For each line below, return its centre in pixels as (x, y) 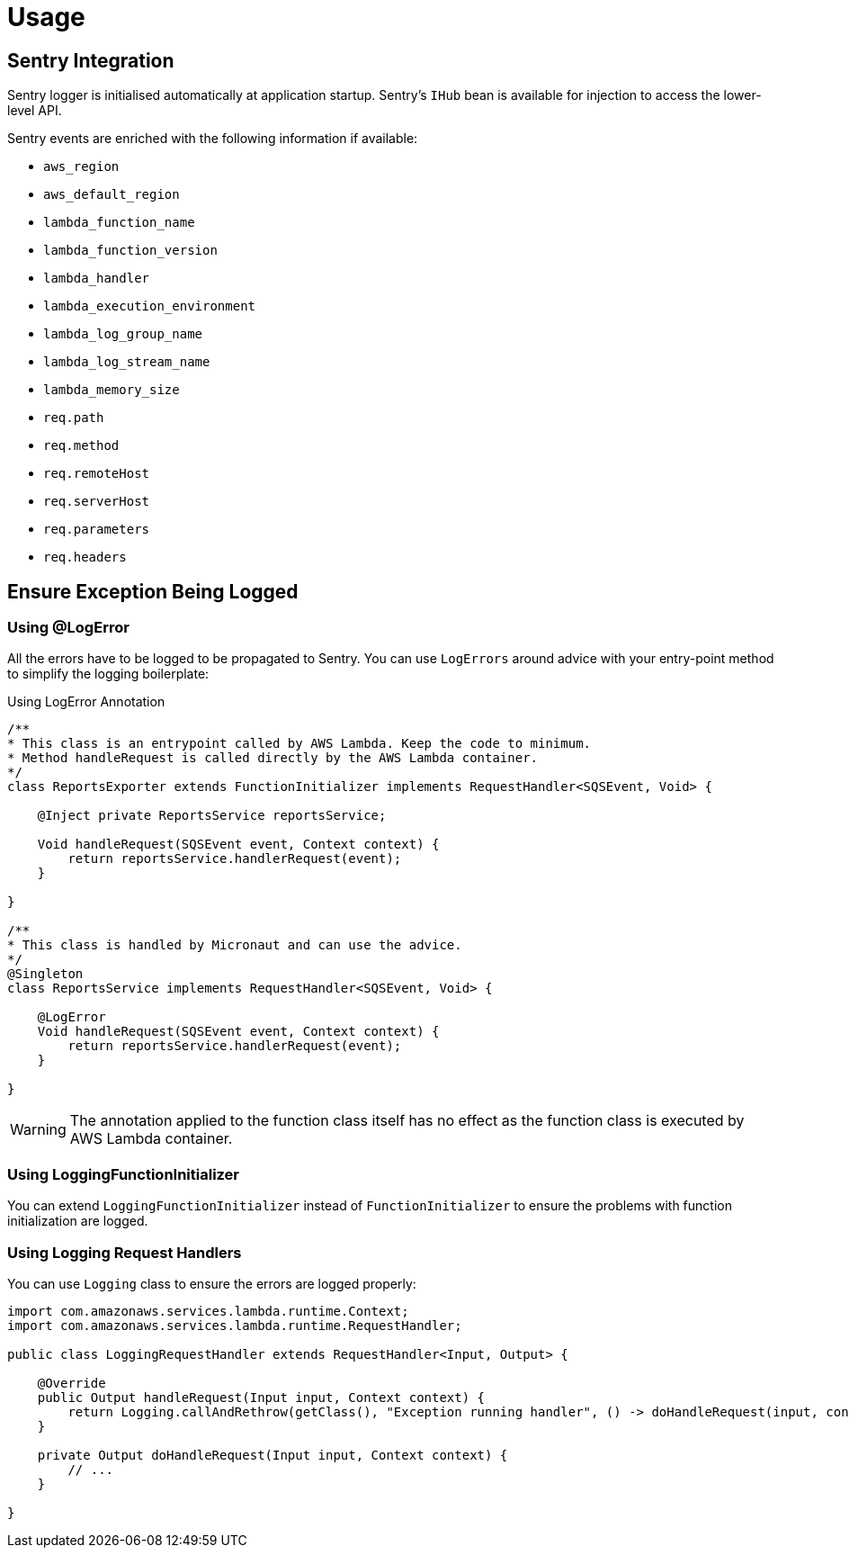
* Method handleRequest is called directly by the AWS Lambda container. (273, 758)
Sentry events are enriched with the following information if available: (213, 139)
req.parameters (97, 530)
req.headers (85, 557)
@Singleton (45, 974)
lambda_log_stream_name (127, 362)
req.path (74, 418)
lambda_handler (97, 279)
